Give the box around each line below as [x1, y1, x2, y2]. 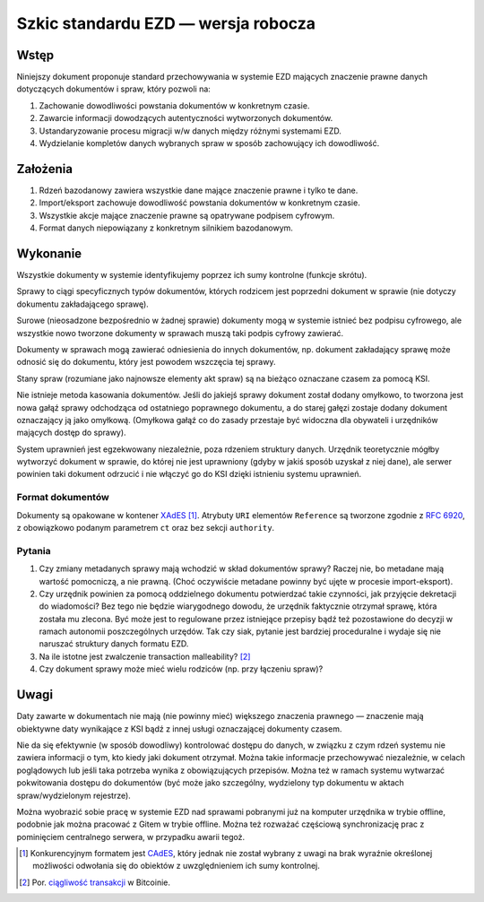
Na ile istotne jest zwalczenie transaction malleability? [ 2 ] [39, 651, 251, 662]
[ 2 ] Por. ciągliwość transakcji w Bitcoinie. [19, 877, 170, 888]
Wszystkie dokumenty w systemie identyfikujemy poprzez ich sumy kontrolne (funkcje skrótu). [16, 270, 367, 280]
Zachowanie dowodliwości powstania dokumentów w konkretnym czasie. [39, 100, 310, 111]
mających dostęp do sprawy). [16, 427, 126, 438]
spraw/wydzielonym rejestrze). [16, 790, 132, 801]
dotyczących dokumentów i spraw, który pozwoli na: [16, 83, 211, 94]
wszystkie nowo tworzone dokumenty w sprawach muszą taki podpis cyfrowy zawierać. [16, 327, 344, 338]
